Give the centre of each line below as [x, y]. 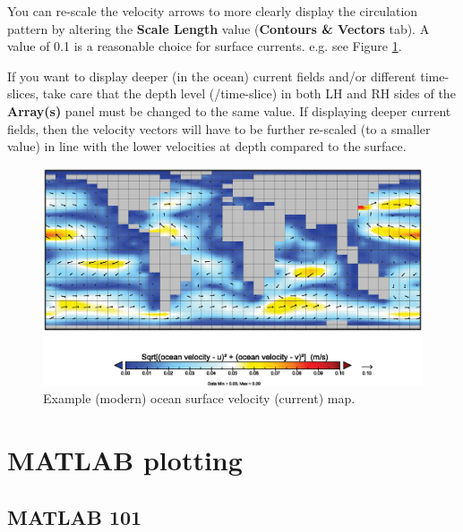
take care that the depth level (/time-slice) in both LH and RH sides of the [249, 93]
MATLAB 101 [75, 516]
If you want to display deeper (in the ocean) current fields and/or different [212, 76]
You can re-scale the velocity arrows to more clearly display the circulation [213, 11]
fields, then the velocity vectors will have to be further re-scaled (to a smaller [219, 128]
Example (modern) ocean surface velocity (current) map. [199, 398]
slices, [23, 93]
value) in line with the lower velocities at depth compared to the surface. [207, 146]
